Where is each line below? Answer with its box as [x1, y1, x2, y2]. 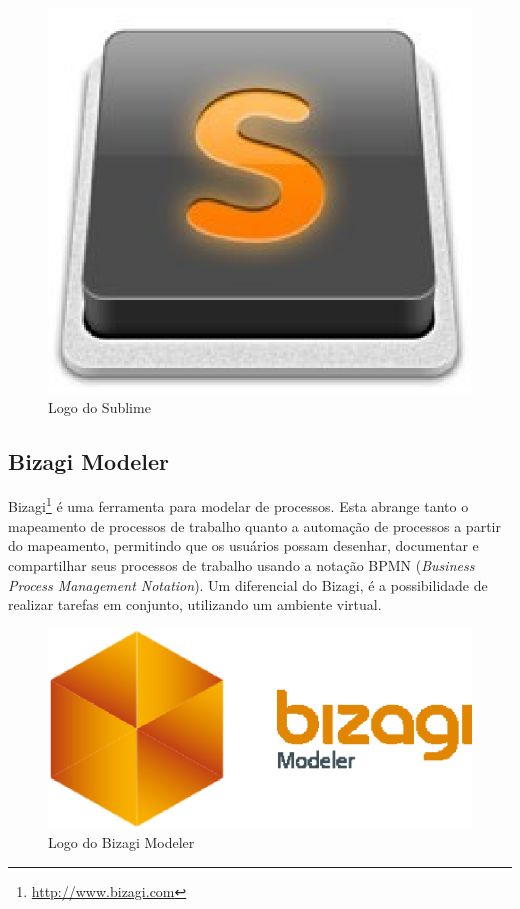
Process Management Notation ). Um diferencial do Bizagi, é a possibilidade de [8, 574, 488, 595]
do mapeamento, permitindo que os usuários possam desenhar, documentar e [8, 535, 479, 556]
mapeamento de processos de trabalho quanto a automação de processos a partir [8, 515, 501, 536]
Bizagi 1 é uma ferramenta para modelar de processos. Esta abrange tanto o [8, 493, 469, 517]
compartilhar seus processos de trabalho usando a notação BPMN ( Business [8, 554, 475, 575]
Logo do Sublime [48, 396, 151, 417]
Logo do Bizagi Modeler [48, 832, 195, 853]
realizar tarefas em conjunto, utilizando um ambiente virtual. [8, 594, 382, 615]
